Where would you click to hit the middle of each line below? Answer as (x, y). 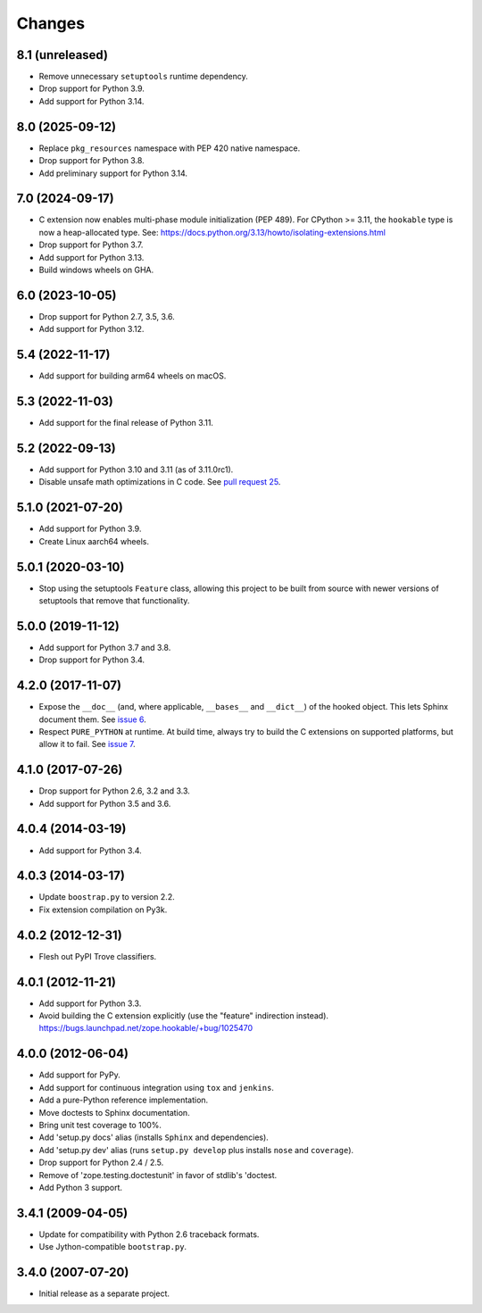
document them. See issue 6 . (92, 719)
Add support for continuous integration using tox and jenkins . (156, 1087)
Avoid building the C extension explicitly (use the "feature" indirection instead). (184, 1016)
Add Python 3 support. (81, 1187)
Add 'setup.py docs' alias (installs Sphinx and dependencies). (154, 1137)
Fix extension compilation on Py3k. (103, 910)
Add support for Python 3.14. (91, 101)
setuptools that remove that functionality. (114, 601)
